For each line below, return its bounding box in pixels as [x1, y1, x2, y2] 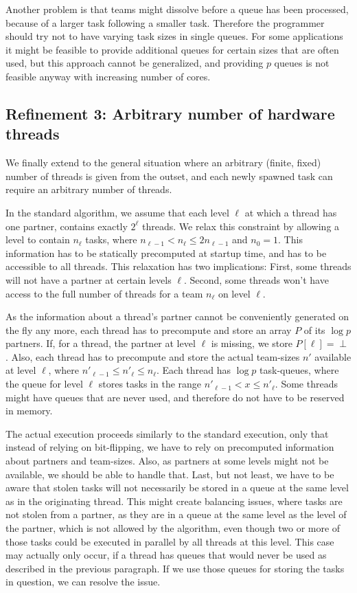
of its [303, 322, 325, 337]
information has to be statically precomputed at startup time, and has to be [5, 245, 327, 260]
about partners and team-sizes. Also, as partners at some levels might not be [5, 454, 329, 468]
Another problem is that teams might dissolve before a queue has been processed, [5, 2, 349, 16]
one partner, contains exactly [5, 219, 128, 233]
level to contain [5, 232, 70, 247]
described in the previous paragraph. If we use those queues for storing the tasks [5, 561, 345, 575]
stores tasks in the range [98, 377, 202, 391]
